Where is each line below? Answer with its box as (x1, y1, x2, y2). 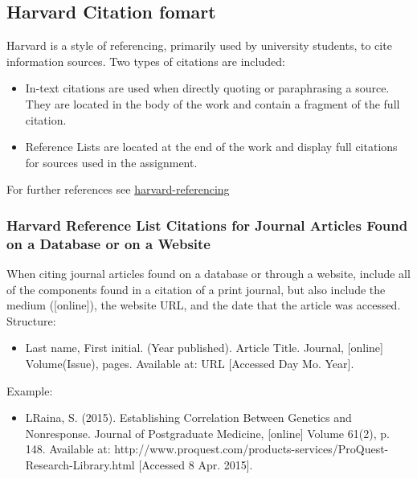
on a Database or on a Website (6, 233, 211, 253)
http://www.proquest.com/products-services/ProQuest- (114, 440, 389, 457)
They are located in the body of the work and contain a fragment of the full (25, 95, 400, 112)
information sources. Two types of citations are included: (6, 52, 285, 69)
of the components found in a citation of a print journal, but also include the (6, 280, 386, 297)
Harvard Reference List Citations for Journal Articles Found (6, 215, 408, 235)
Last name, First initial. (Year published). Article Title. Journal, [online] (25, 339, 383, 356)
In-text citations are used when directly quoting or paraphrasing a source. (25, 80, 390, 96)
